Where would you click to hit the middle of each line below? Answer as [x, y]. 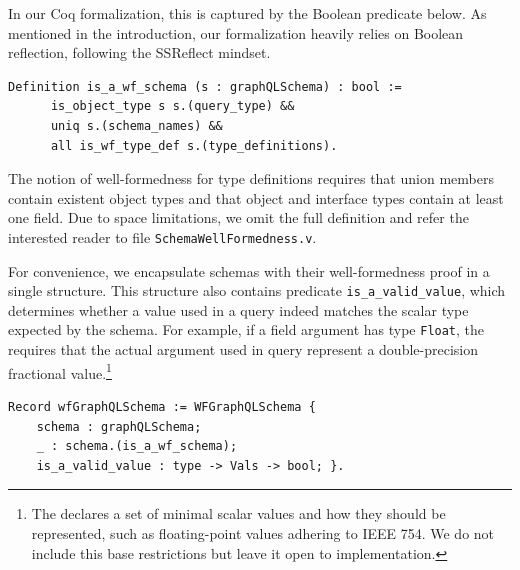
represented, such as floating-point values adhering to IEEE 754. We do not [263, 532]
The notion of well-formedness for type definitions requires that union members [251, 178]
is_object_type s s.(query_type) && [172, 106]
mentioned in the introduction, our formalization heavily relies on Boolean [236, 32]
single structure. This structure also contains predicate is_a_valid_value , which [257, 290]
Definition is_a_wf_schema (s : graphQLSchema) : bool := [205, 86]
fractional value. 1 [60, 371]
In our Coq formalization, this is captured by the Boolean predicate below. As [247, 13]
